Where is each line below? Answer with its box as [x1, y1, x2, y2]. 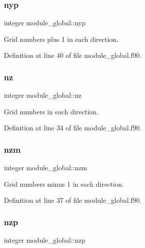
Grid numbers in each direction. [4, 106, 98, 116]
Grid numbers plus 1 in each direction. [4, 34, 119, 44]
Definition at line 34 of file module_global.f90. [4, 123, 142, 133]
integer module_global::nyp [4, 18, 86, 28]
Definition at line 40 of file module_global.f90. [4, 50, 142, 60]
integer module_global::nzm [4, 162, 87, 173]
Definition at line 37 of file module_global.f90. [4, 195, 142, 205]
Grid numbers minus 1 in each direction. [4, 178, 124, 189]
